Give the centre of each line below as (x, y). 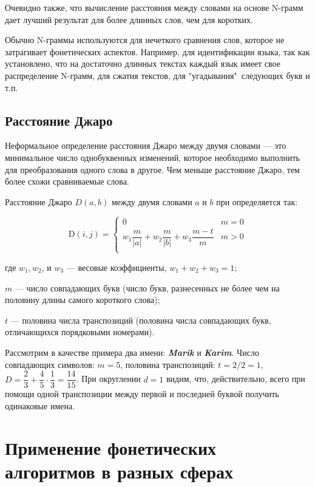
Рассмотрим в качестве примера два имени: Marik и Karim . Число (132, 352)
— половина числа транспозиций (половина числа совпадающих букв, (141, 320)
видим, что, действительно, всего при (236, 379)
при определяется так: (257, 201)
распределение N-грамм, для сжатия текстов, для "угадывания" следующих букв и (157, 75)
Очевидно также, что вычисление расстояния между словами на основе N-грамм (154, 7)
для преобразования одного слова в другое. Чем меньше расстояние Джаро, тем (152, 169)
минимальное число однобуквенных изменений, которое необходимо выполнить (152, 157)
